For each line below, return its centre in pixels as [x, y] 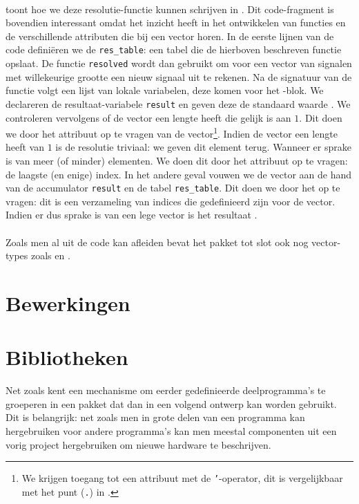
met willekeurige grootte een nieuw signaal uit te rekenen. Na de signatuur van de [179, 76]
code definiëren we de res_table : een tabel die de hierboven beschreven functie [174, 49]
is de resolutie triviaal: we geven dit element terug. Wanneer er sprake [203, 147]
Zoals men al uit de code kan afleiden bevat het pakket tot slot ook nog [157, 242]
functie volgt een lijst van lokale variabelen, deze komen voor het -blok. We [165, 90]
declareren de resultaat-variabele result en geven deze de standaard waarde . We [178, 103]
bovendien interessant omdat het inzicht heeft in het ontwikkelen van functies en [176, 22]
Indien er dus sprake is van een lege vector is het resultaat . [132, 215]
